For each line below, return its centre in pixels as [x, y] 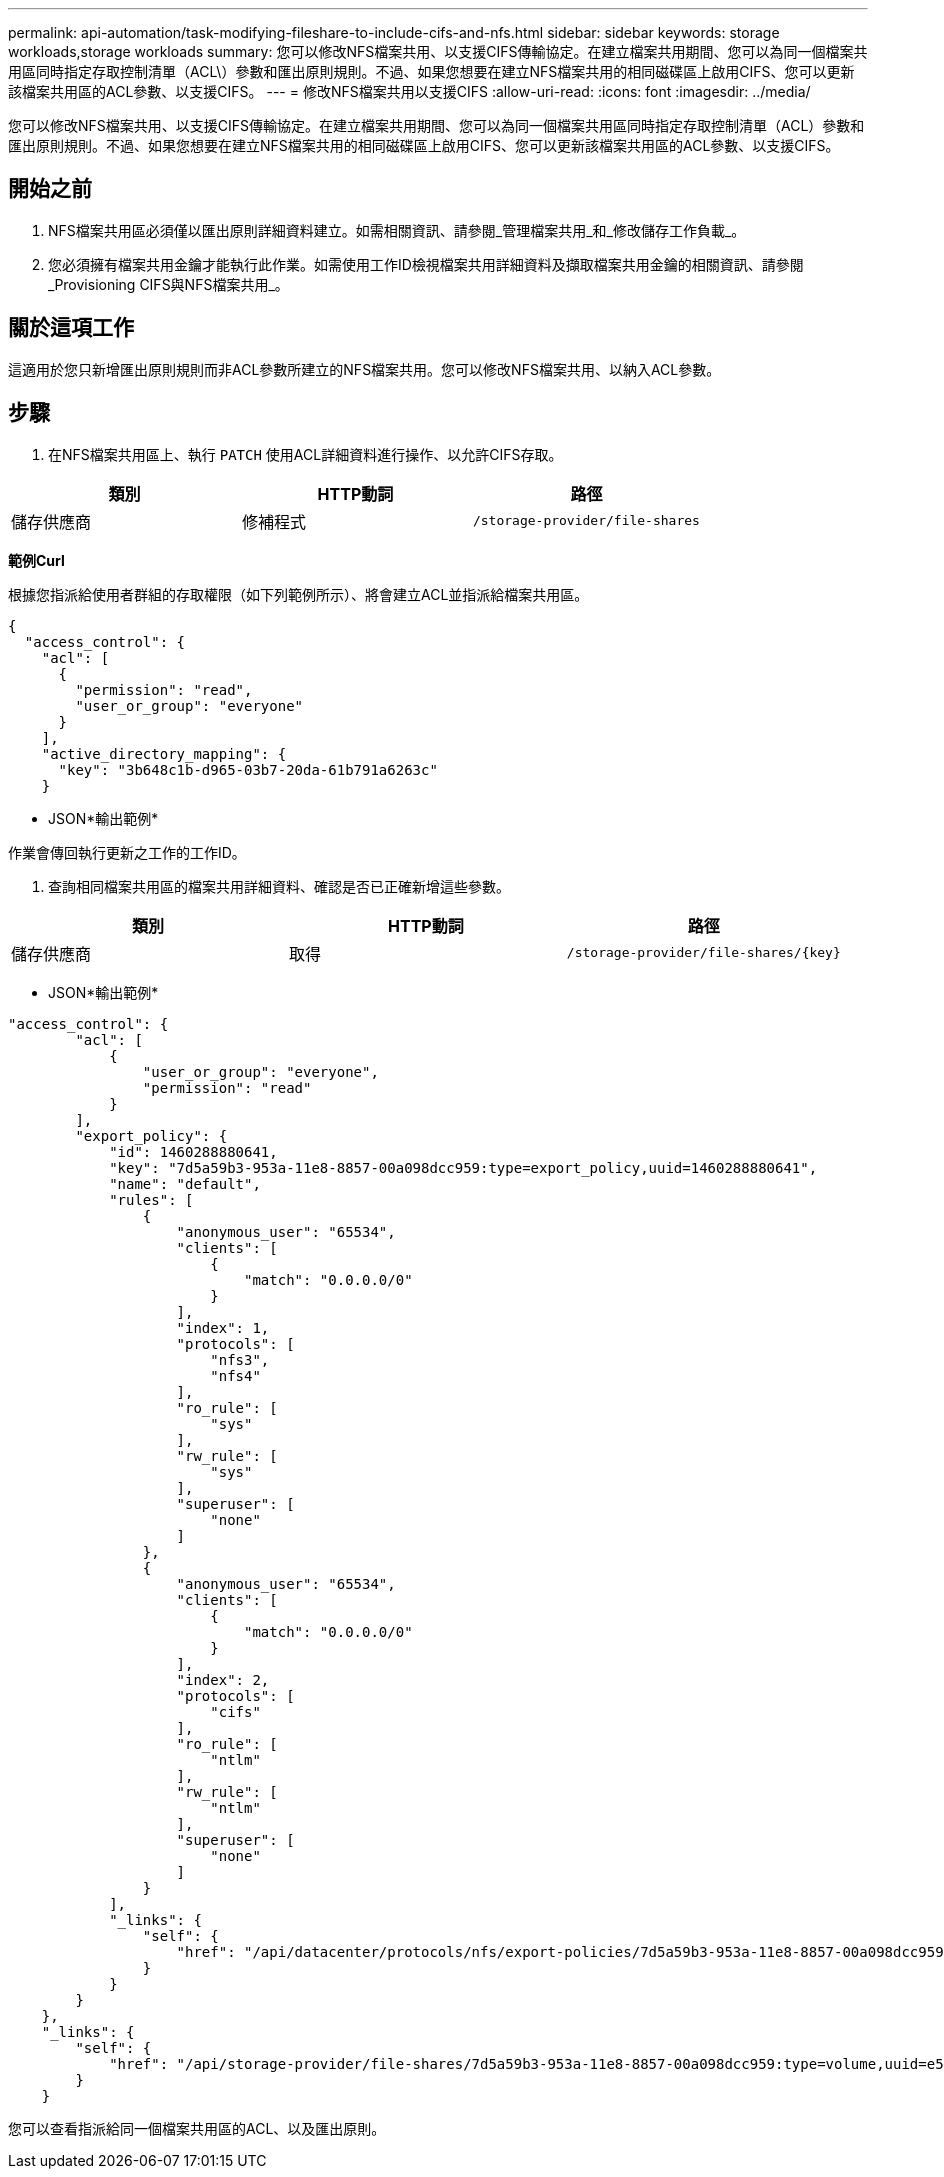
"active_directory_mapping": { [164, 753]
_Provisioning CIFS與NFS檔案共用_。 [168, 284]
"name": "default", [185, 1183]
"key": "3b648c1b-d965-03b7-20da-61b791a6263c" [248, 769]
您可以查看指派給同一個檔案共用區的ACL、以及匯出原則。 [197, 2128]
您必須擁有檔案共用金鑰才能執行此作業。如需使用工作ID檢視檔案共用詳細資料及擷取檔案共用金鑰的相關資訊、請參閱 [426, 264]
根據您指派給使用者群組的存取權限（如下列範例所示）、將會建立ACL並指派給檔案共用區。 [298, 594]
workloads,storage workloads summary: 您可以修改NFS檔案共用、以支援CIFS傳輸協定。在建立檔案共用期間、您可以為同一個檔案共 [438, 51]
